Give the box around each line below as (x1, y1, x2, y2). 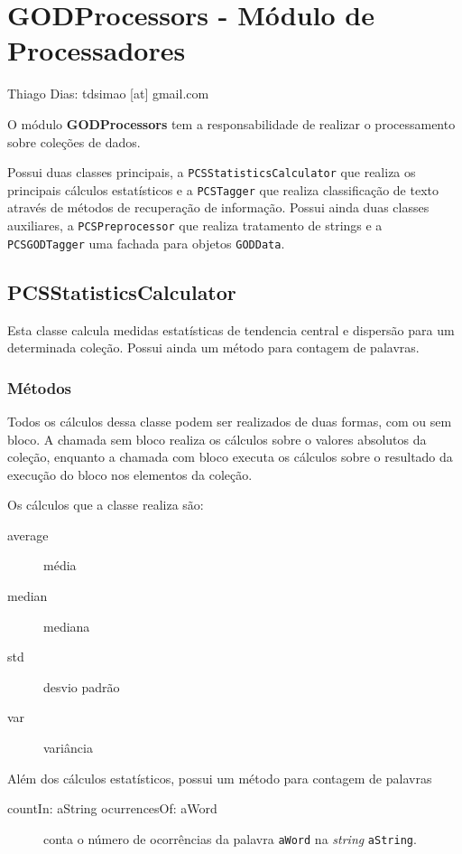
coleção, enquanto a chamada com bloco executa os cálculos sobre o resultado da (7, 447, 453, 466)
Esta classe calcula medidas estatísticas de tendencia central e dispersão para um (7, 320, 455, 339)
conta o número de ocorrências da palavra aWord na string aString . (43, 829, 417, 848)
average (7, 525, 49, 544)
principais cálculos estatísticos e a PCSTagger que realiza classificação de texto (7, 180, 439, 199)
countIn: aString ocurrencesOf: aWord (7, 799, 217, 818)
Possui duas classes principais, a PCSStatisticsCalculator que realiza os (7, 163, 416, 182)
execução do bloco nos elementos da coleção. (7, 465, 253, 483)
